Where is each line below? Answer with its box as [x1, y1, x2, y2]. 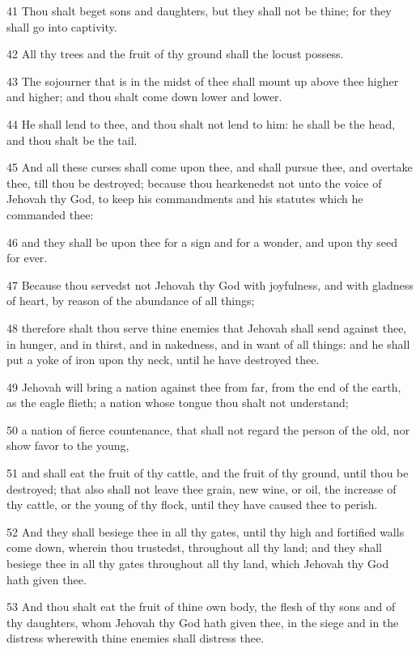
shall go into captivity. [6, 18, 117, 35]
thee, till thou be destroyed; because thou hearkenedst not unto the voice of [6, 174, 382, 191]
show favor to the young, [6, 437, 129, 454]
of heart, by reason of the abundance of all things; [6, 292, 255, 309]
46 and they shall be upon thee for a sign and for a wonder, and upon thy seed [6, 233, 397, 250]
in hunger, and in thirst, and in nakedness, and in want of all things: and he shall [6, 335, 410, 352]
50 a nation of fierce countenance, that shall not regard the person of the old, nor [6, 421, 410, 438]
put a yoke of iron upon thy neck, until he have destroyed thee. [6, 351, 320, 368]
